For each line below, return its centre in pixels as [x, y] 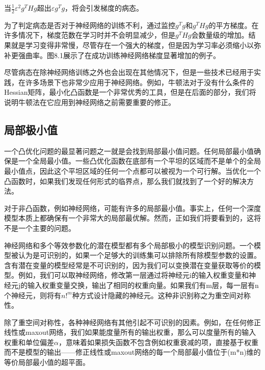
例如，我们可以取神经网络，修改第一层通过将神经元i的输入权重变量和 [133, 275]
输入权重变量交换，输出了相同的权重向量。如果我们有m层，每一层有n [143, 285]
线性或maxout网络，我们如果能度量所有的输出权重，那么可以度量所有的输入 [130, 332]
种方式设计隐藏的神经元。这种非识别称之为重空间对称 [161, 295]
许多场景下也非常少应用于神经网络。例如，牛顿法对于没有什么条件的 [139, 82]
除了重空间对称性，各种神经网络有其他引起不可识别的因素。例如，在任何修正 [132, 322]
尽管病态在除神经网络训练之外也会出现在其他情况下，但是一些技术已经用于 [129, 72]
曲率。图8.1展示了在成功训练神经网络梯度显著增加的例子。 [123, 55]
